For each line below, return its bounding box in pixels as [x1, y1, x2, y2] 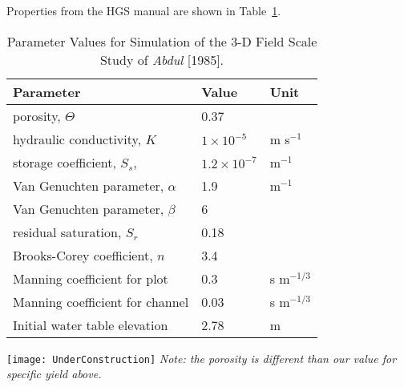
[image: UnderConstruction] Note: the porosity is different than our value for [6, 349, 397, 366]
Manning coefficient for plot [13, 268, 168, 288]
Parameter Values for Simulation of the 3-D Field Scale [6, 31, 317, 50]
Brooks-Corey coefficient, [13, 245, 153, 264]
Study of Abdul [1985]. [99, 50, 224, 69]
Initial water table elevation [13, 315, 168, 334]
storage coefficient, [13, 152, 116, 171]
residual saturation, [13, 222, 122, 241]
